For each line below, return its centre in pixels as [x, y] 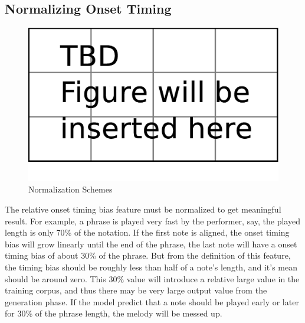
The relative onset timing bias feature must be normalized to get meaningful [143, 209]
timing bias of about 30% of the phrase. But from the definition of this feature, [148, 255]
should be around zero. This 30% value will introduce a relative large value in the [152, 278]
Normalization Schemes [70, 189]
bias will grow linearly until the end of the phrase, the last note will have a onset [151, 244]
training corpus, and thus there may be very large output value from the [136, 290]
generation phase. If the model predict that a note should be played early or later [152, 301]
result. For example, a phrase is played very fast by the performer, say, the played [152, 221]
